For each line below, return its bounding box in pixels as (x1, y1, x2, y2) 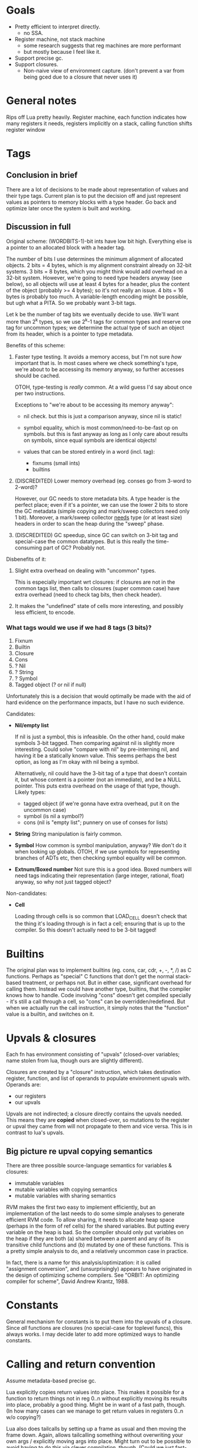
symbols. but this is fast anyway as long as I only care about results (23, 431, 188, 438)
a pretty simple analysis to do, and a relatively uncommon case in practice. (6, 1248, 188, 1255)
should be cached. (14, 372, 60, 379)
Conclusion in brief (6, 170, 78, 180)
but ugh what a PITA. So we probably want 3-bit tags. (6, 299, 137, 306)
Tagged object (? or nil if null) (14, 681, 87, 688)
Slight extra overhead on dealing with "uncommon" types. (14, 567, 157, 574)
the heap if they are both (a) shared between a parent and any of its (6, 1235, 171, 1242)
